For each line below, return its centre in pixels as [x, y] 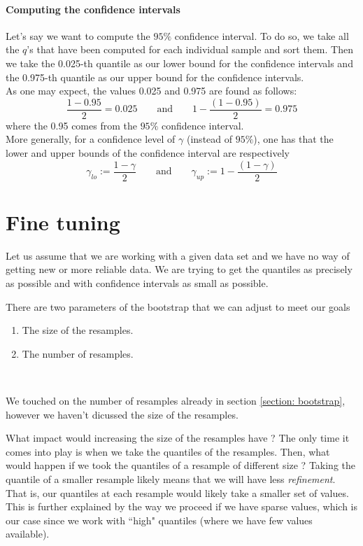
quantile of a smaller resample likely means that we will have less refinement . [171, 478]
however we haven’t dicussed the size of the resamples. [122, 414]
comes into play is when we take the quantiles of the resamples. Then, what [168, 451]
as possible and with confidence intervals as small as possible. [137, 282]
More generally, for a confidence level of [91, 139]
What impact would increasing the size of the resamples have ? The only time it [178, 438]
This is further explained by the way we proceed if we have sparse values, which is [182, 506]
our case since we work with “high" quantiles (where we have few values [159, 520]
